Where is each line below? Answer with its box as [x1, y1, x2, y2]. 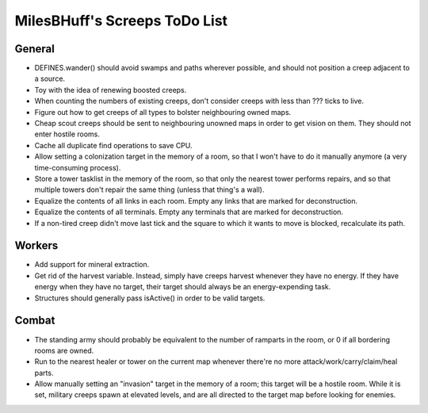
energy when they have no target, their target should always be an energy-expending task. [34, 282, 331, 292]
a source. [34, 74, 66, 83]
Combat [14, 314, 55, 327]
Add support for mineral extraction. [34, 260, 150, 270]
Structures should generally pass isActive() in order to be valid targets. [34, 293, 266, 303]
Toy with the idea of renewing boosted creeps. [34, 85, 187, 94]
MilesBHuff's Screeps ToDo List [14, 12, 228, 29]
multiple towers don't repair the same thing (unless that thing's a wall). [34, 185, 265, 194]
